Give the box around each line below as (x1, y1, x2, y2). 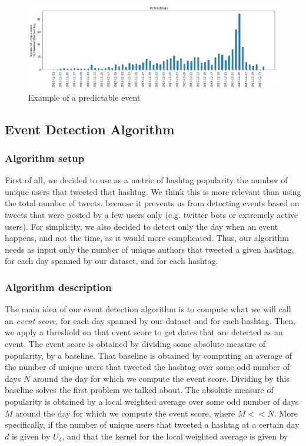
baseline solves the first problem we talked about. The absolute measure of (5, 384, 274, 396)
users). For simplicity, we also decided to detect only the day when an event (5, 220, 278, 232)
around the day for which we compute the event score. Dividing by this (32, 372, 290, 384)
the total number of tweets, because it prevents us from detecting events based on (5, 197, 300, 209)
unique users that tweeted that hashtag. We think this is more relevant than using (5, 185, 301, 197)
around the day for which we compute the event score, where (15, 407, 235, 419)
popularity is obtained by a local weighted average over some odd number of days (5, 395, 299, 407)
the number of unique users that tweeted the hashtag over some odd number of (5, 361, 290, 373)
